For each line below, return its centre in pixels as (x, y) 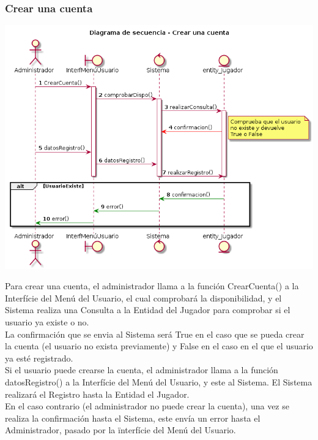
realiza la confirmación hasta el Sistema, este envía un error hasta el (133, 418)
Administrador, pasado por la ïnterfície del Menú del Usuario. (120, 430)
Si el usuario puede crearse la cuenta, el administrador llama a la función (142, 370)
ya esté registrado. (39, 358)
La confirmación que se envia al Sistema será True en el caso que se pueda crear (155, 334)
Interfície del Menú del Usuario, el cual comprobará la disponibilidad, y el (143, 298)
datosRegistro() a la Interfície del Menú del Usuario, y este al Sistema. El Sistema (159, 381)
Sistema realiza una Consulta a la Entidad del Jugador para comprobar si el (148, 310)
